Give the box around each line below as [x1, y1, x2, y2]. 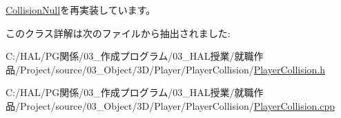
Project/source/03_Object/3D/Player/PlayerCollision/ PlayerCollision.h [19, 62, 326, 76]
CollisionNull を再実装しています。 [6, 3, 156, 16]
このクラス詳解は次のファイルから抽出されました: [6, 25, 231, 40]
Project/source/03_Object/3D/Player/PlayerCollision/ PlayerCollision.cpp [19, 98, 335, 113]
